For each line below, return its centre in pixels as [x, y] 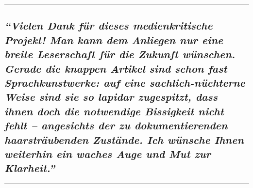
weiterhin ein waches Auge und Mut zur [108, 153]
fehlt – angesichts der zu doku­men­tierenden [116, 125]
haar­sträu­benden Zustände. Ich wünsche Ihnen [124, 139]
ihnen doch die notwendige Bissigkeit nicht [114, 111]
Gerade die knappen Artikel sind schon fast [116, 68]
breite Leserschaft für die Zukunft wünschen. [120, 54]
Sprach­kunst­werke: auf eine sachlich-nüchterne [125, 82]
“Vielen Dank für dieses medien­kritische [109, 25]
